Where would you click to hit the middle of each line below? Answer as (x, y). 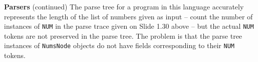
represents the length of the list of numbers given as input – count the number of (128, 16)
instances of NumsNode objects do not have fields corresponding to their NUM (119, 45)
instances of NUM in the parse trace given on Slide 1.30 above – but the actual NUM (129, 26)
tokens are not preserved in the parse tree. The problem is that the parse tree (123, 35)
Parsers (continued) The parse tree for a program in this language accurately (124, 6)
